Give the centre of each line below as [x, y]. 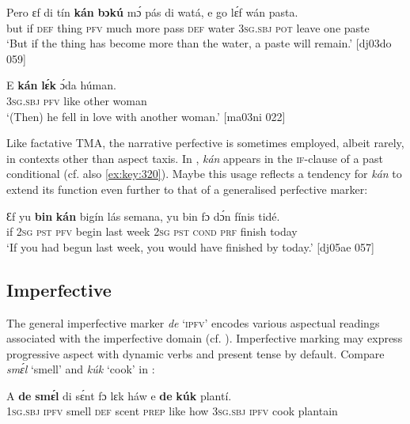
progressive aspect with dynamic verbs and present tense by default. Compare [196, 353]
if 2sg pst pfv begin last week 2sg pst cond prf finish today [152, 231]
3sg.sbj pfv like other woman [77, 100]
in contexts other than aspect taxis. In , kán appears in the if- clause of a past [195, 158]
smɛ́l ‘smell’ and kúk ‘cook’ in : [81, 369]
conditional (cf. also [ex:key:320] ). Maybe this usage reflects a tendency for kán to [204, 174]
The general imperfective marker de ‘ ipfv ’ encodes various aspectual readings [193, 322]
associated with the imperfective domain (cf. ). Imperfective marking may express [205, 338]
